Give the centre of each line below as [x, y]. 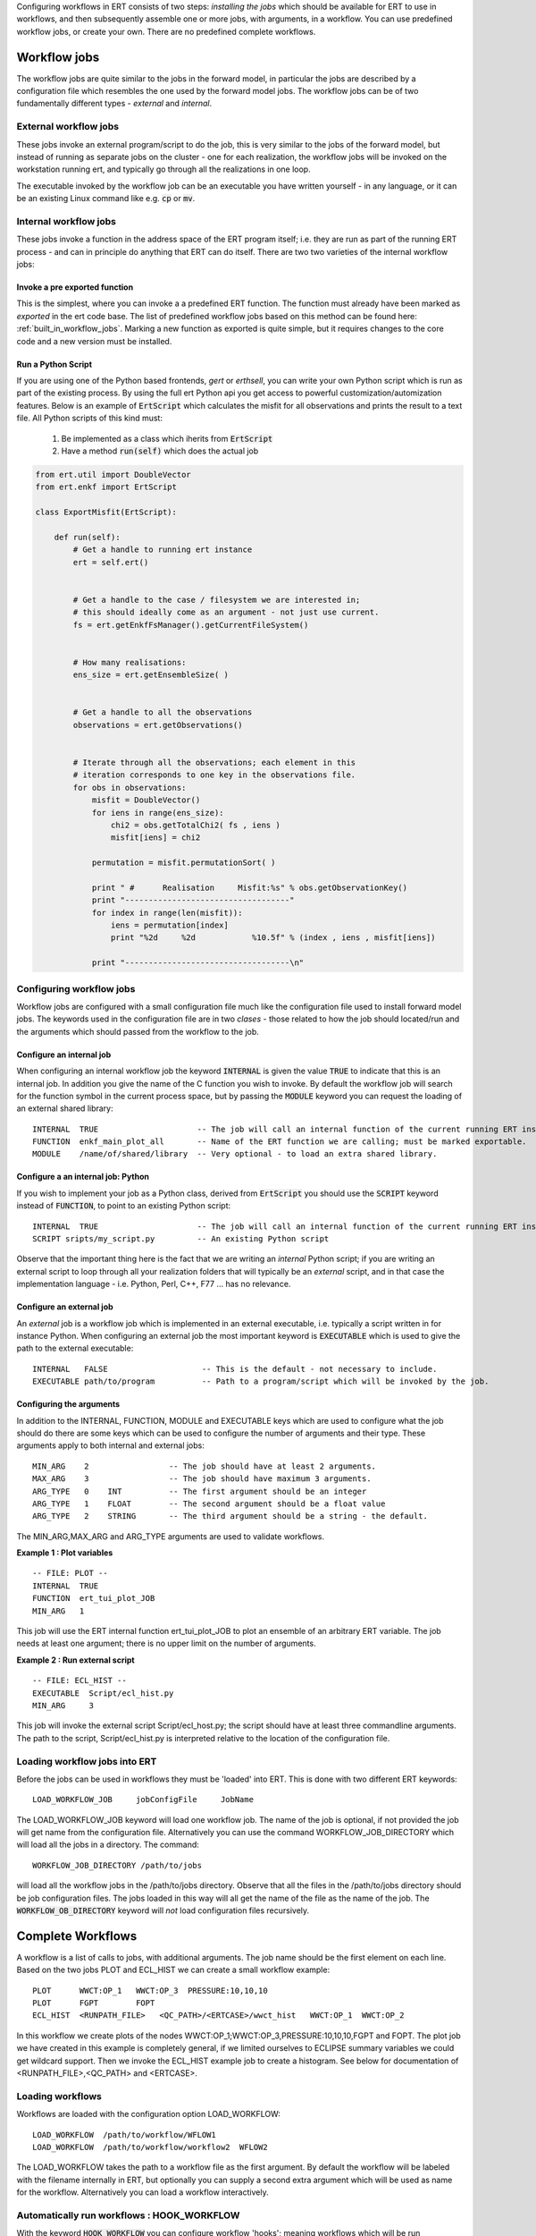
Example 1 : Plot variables [65, 1553]
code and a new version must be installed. [94, 341]
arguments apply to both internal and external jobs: [110, 1445]
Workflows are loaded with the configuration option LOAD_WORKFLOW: [148, 2114]
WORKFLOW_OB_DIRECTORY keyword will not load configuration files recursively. [163, 1910]
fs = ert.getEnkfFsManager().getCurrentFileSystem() [191, 625]
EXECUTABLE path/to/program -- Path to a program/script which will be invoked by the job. [261, 1381]
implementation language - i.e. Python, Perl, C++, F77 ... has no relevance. [154, 1284]
